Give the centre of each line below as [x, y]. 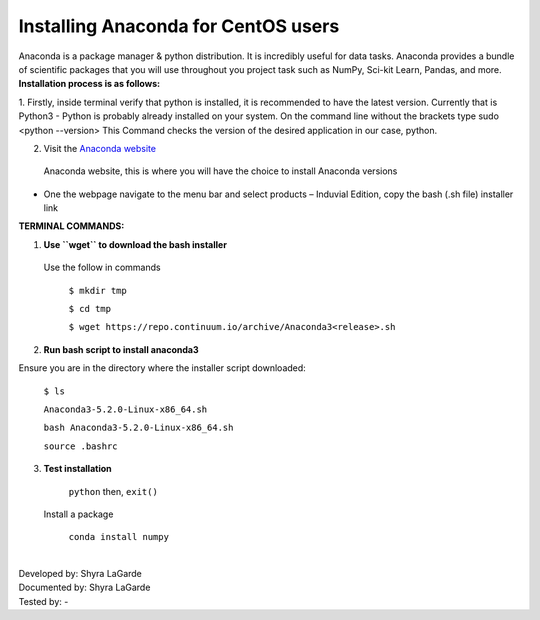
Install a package [78, 514]
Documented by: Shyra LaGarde [84, 587]
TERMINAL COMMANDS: [71, 226]
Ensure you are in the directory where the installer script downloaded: [162, 368]
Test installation [77, 469]
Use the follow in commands [102, 267]
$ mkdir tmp [97, 290]
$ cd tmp [90, 309]
